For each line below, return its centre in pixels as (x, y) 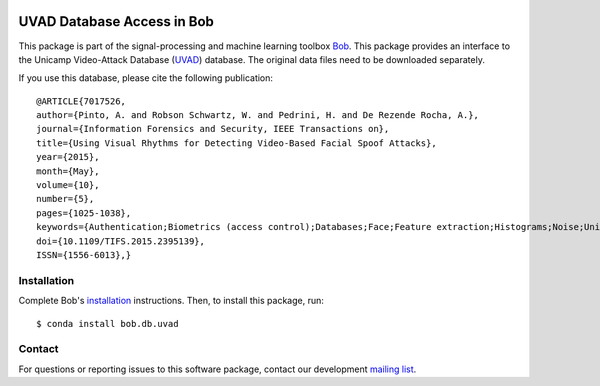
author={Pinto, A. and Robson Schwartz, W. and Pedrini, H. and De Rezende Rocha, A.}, (258, 115)
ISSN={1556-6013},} (84, 254)
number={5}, (65, 199)
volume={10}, (68, 185)
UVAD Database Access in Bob (116, 21)
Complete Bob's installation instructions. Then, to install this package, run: (171, 301)
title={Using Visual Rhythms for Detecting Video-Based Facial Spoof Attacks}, (236, 143)
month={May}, (68, 171)
